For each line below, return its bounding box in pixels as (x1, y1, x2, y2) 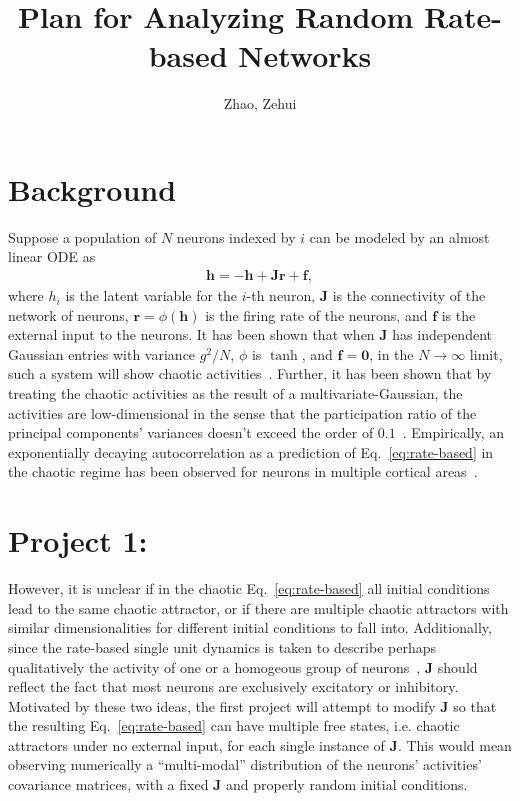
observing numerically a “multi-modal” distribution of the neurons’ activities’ (8, 754, 482, 775)
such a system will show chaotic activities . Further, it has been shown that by (8, 363, 492, 384)
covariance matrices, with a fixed (8, 774, 209, 795)
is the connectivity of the (332, 285, 486, 306)
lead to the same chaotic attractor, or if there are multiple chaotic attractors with (8, 597, 509, 618)
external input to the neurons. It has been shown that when (8, 324, 375, 345)
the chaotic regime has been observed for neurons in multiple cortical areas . (8, 461, 478, 482)
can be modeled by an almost (309, 226, 490, 247)
